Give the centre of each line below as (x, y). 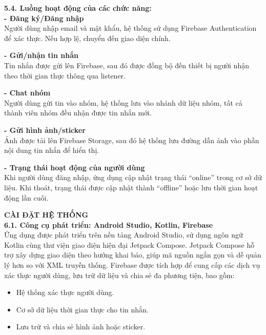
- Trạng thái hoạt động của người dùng (75, 167)
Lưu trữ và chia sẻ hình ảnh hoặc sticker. (81, 327)
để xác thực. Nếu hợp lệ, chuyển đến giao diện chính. (87, 38)
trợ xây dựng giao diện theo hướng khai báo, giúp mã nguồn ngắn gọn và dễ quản (133, 255)
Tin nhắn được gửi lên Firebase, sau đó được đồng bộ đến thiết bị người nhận (127, 65)
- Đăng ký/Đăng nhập (44, 18)
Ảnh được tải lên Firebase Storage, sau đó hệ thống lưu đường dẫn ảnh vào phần (132, 140)
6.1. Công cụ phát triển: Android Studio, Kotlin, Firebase (109, 224)
